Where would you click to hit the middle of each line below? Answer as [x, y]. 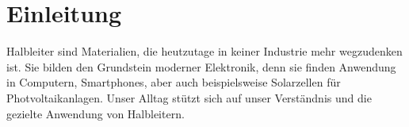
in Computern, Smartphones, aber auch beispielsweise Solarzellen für [174, 82]
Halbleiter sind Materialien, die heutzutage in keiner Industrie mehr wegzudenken [204, 51]
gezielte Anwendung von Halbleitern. [96, 113]
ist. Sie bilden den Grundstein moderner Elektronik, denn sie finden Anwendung [201, 66]
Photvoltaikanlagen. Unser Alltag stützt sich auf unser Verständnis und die [189, 97]
